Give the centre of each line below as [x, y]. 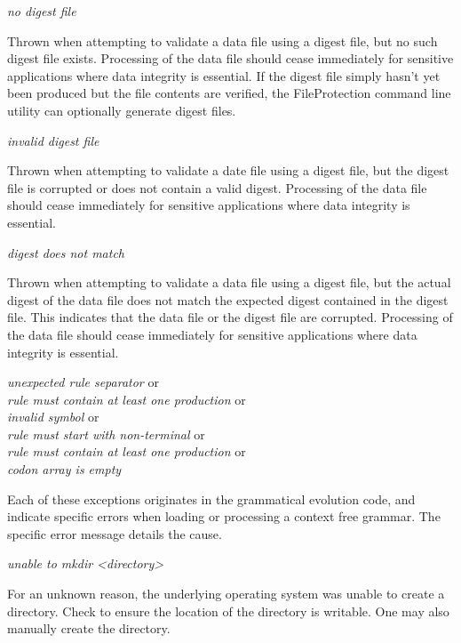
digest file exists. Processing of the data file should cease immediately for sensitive [230, 58]
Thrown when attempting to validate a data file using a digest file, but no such [223, 40]
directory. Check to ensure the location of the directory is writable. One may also [228, 611]
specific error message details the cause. [115, 533]
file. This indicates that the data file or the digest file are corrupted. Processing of [230, 317]
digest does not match [66, 252]
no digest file [42, 11]
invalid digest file [53, 140]
